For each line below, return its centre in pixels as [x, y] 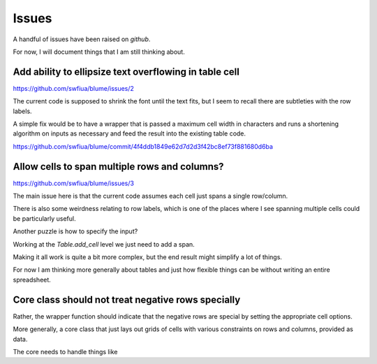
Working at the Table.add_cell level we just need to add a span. [104, 244]
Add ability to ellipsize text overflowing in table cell [126, 72]
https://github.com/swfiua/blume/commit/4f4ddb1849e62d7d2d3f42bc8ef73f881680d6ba [143, 146]
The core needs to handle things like [65, 351]
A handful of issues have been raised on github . [82, 39]
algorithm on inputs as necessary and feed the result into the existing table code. [130, 133]
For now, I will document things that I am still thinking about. [99, 52]
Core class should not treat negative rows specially [127, 299]
